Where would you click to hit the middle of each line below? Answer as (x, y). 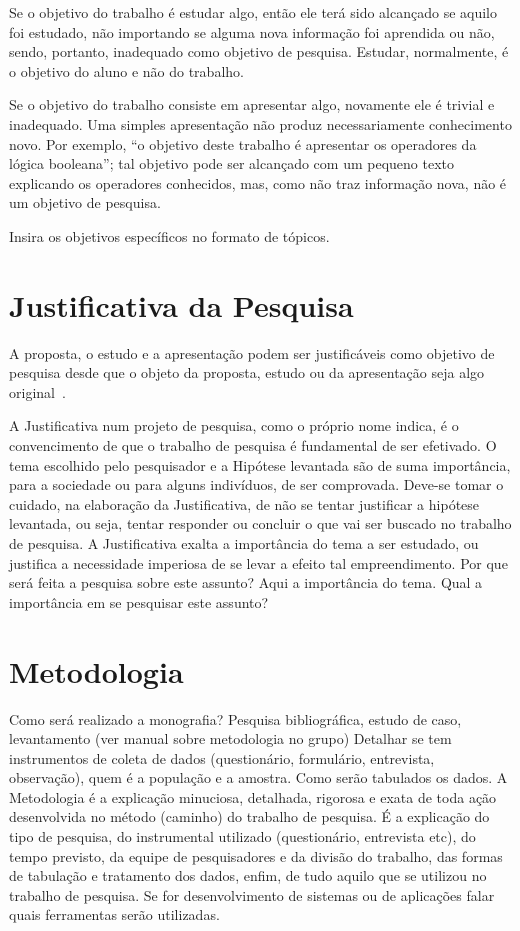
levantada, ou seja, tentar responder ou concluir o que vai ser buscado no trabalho (260, 523)
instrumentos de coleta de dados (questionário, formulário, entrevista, (222, 757)
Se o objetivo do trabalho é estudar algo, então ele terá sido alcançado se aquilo (253, 12)
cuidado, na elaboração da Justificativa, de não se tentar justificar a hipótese (244, 503)
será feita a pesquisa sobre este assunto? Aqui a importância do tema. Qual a (246, 582)
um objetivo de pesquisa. (85, 202)
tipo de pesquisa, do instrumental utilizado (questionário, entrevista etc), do (242, 836)
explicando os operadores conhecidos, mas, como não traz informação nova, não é (258, 182)
